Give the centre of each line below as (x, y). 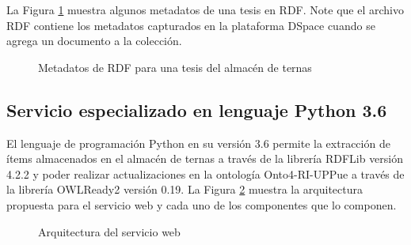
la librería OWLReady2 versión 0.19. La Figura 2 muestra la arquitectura (185, 189)
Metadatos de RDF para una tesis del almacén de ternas (175, 67)
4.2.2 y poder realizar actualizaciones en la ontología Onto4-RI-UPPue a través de (205, 173)
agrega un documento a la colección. (94, 41)
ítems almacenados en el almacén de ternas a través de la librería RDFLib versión (205, 158)
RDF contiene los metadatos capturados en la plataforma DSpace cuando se (191, 25)
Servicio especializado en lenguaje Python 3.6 (197, 109)
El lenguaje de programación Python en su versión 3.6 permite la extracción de (198, 143)
